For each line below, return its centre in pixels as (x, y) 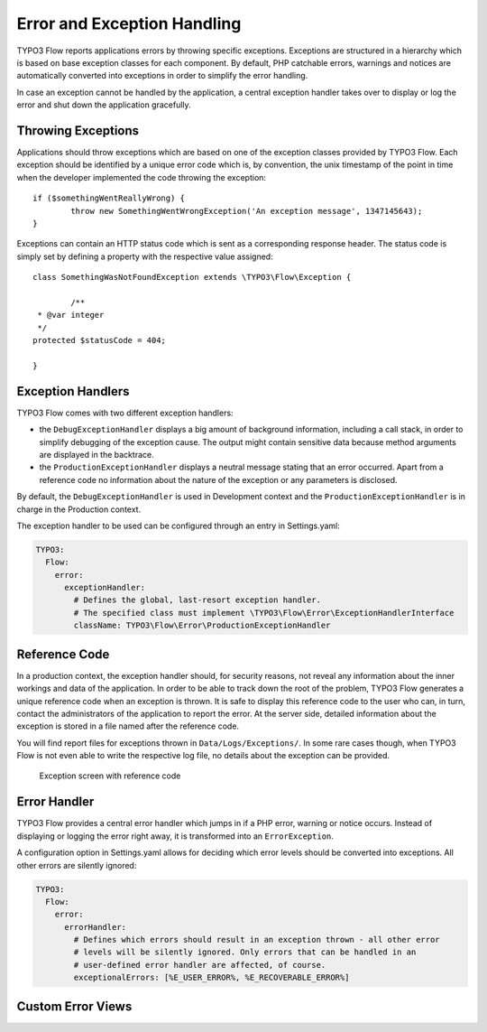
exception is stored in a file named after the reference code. (128, 726)
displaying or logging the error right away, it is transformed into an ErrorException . (175, 836)
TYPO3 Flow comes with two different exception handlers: (125, 413)
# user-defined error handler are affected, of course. (200, 965)
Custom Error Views (74, 1006)
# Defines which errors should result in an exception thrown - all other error (257, 940)
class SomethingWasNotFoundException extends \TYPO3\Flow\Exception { (192, 277)
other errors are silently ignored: (77, 865)
